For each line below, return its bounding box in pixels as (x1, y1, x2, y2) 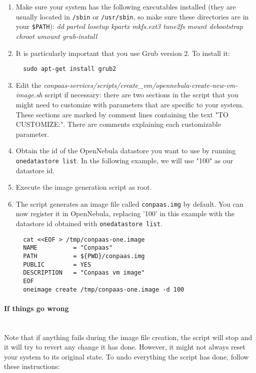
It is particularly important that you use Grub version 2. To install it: (15, 47, 230, 58)
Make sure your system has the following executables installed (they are (15, 1, 236, 11)
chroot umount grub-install (15, 30, 97, 41)
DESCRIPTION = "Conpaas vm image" (23, 269, 145, 277)
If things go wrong (4, 303, 69, 313)
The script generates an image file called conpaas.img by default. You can (15, 198, 243, 209)
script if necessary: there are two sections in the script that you (44, 89, 238, 100)
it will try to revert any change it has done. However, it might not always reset (4, 342, 245, 352)
